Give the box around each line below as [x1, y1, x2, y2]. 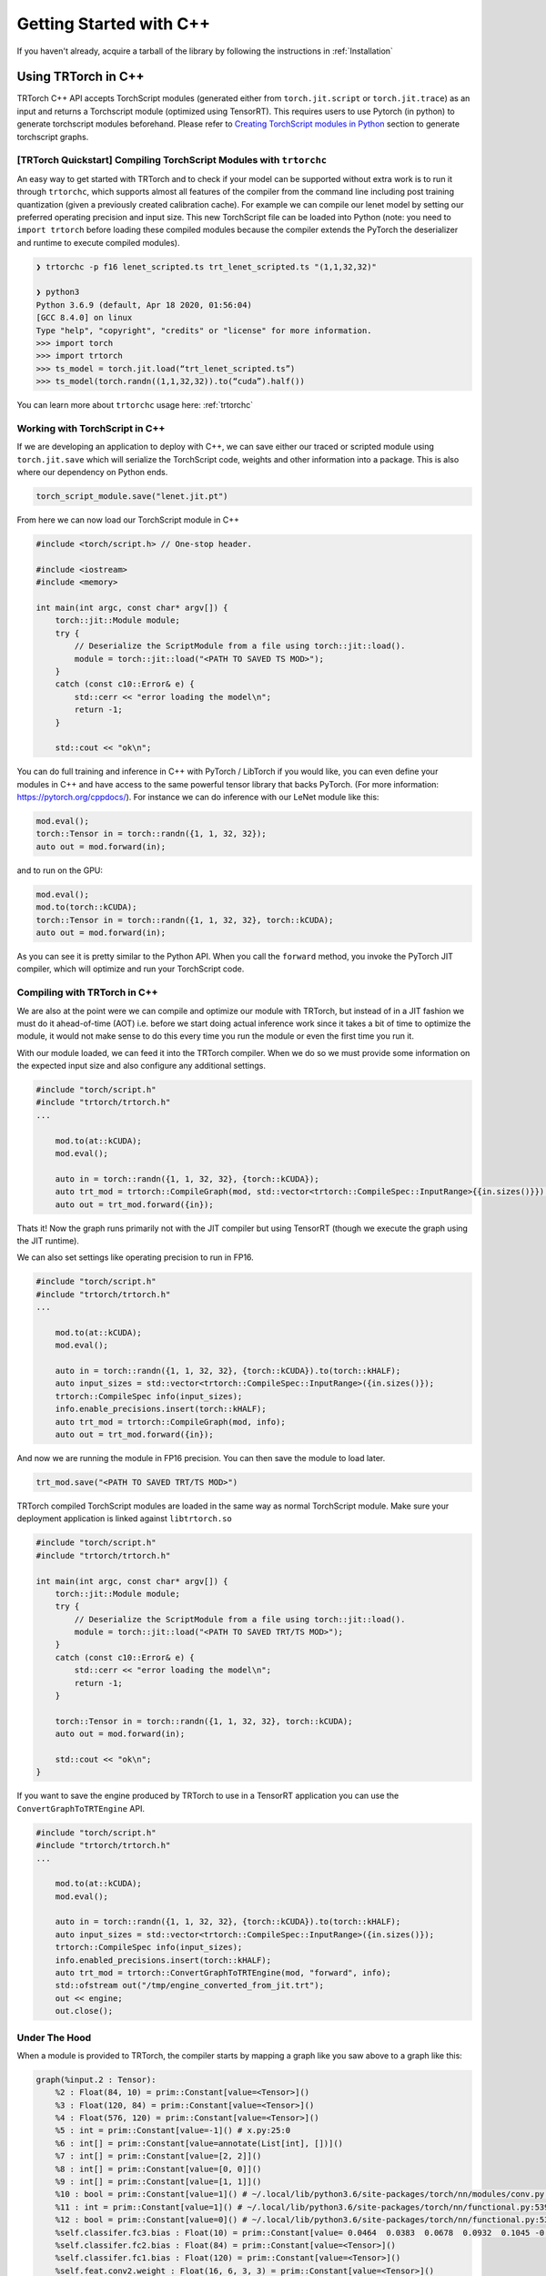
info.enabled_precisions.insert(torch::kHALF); [55, 1955, 272, 1966]
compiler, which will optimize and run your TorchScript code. [16, 963, 245, 974]
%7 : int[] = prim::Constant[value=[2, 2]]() [55, 2151, 262, 2161]
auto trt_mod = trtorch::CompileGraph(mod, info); [55, 1417, 286, 1427]
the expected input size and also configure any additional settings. [16, 1061, 266, 1072]
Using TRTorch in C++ [16, 69, 145, 85]
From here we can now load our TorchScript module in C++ [16, 514, 240, 525]
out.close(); [55, 2006, 114, 2017]
